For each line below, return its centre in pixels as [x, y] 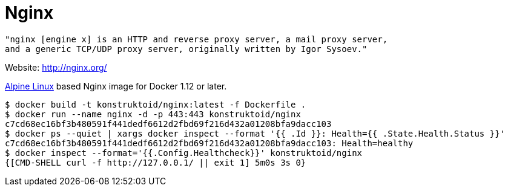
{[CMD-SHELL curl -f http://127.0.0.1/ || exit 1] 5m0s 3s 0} [156, 162]
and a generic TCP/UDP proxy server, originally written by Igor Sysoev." [186, 49]
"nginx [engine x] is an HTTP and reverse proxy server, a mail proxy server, [196, 39]
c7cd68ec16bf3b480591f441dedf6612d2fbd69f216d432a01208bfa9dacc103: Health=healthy [209, 143]
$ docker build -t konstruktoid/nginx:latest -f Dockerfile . [156, 104]
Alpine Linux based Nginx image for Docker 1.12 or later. [116, 86]
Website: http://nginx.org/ [56, 67]
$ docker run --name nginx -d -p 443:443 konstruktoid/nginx [153, 114]
